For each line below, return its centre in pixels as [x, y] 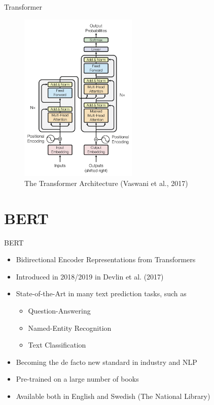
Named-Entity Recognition [70, 328]
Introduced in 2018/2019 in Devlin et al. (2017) [90, 276]
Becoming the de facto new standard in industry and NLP [106, 362]
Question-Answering [59, 311]
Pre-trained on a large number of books [77, 379]
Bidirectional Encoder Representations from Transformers [106, 259]
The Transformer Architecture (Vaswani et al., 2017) [106, 183]
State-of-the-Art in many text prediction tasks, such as [101, 293]
